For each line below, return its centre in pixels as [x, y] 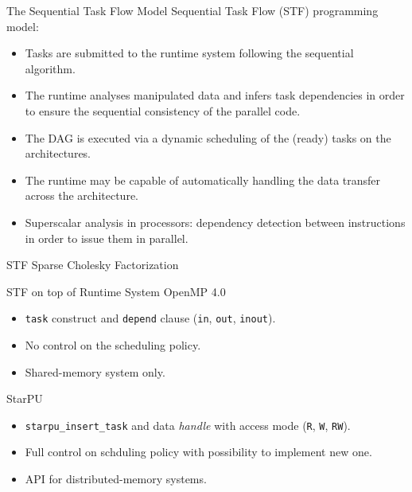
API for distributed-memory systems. [116, 478]
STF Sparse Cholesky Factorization [93, 265]
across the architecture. [82, 195]
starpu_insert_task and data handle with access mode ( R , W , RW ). [188, 425]
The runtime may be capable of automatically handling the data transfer [203, 180]
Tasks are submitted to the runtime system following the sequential [189, 53]
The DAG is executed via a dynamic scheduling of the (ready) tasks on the [208, 137]
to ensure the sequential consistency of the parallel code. [163, 110]
